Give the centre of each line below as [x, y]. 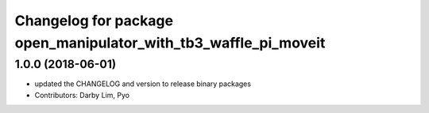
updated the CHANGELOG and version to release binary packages [143, 84]
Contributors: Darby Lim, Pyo [82, 95]
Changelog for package [94, 21]
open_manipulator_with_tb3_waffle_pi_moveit [170, 43]
